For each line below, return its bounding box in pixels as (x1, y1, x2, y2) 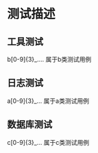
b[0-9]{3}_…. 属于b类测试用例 (7, 56, 92, 63)
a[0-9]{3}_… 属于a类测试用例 (7, 97, 89, 105)
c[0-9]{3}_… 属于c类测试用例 (7, 138, 90, 146)
